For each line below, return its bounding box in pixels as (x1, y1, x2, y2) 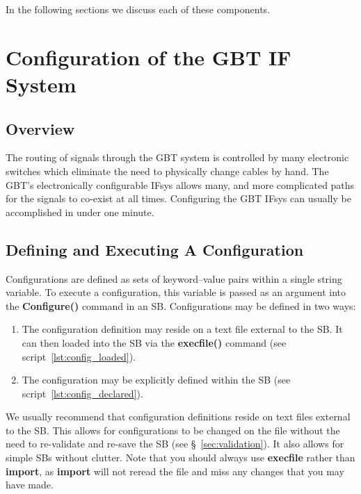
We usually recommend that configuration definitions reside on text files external (6, 409, 351, 424)
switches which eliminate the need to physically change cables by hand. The (6, 163, 329, 178)
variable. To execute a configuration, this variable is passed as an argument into (6, 285, 346, 299)
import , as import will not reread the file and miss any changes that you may (6, 463, 344, 478)
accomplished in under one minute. (6, 204, 154, 219)
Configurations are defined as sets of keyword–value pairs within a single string (6, 271, 342, 286)
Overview (6, 117, 75, 139)
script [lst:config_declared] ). (22, 386, 143, 400)
